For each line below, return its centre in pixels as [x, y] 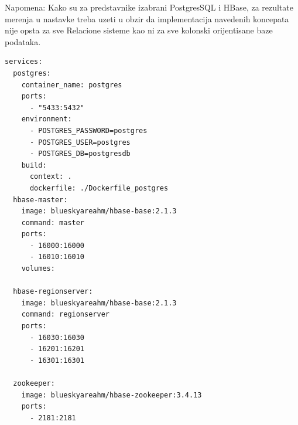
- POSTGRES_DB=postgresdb [80, 154]
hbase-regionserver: [53, 292]
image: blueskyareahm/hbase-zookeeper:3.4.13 [112, 395]
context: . [51, 177]
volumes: [38, 269]
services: [24, 62]
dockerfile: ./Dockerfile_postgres [99, 188]
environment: [47, 119]
